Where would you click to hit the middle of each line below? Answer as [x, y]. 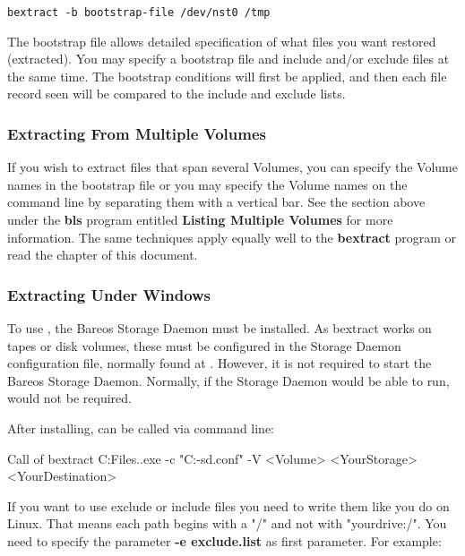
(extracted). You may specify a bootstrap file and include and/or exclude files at [228, 59]
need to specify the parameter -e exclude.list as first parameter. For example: [224, 540]
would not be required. [69, 398]
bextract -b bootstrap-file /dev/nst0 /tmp [139, 13]
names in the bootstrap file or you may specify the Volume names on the [207, 184]
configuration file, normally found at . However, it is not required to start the [220, 363]
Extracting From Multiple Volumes [137, 133]
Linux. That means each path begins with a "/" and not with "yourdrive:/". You [227, 523]
